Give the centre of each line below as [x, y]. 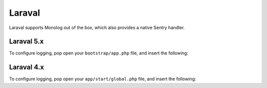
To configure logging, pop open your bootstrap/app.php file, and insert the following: [99, 53]
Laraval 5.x [26, 42]
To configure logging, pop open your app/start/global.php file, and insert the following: [103, 79]
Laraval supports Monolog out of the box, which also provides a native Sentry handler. [97, 28]
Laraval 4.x [27, 67]
